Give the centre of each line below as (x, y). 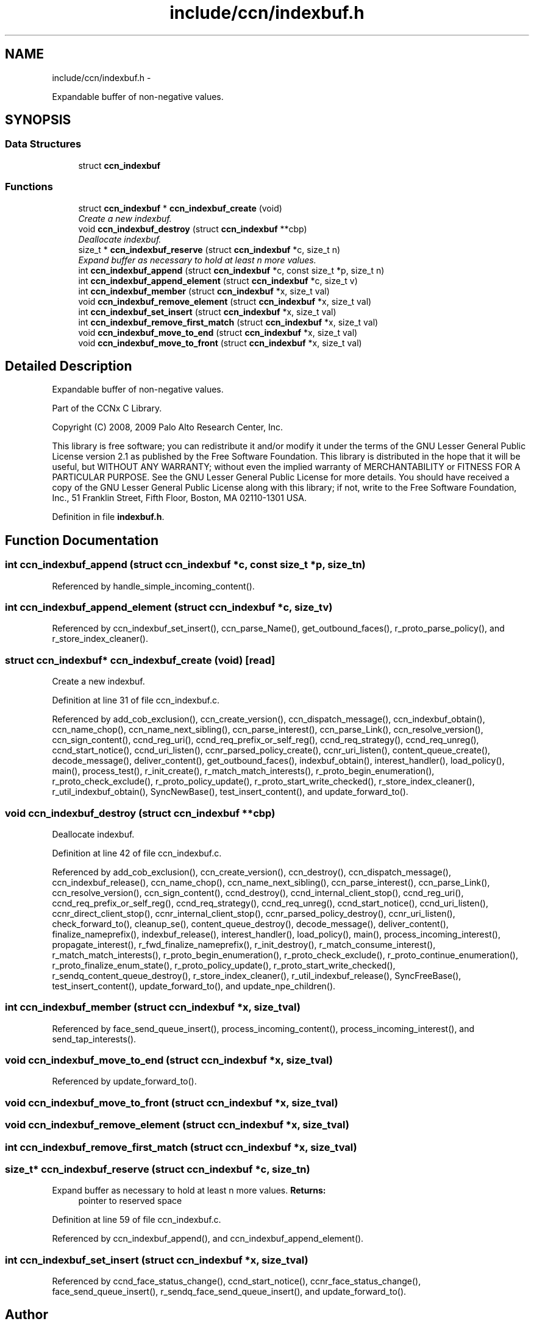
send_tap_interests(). (94, 1039)
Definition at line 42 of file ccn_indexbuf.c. (137, 853)
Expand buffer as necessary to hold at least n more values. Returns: (189, 1191)
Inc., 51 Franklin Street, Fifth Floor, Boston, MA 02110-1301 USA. (179, 498)
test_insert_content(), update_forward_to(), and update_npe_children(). (194, 986)
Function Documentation (82, 540)
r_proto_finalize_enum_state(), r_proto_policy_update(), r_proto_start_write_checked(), (224, 965)
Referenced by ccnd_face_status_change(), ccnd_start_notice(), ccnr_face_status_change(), (237, 1281)
